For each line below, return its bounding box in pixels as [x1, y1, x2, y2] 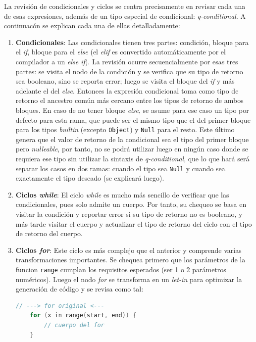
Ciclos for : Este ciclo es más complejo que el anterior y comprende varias [15, 244, 242, 255]
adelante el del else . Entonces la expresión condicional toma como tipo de [15, 85, 239, 96]
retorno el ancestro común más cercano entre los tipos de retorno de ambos [15, 95, 244, 105]
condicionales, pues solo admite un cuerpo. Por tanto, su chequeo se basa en [15, 199, 247, 209]
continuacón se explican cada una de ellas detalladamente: [4, 20, 180, 31]
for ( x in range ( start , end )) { [30, 312, 137, 319]
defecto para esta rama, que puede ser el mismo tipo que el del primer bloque [15, 114, 251, 125]
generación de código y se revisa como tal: [15, 284, 144, 294]
